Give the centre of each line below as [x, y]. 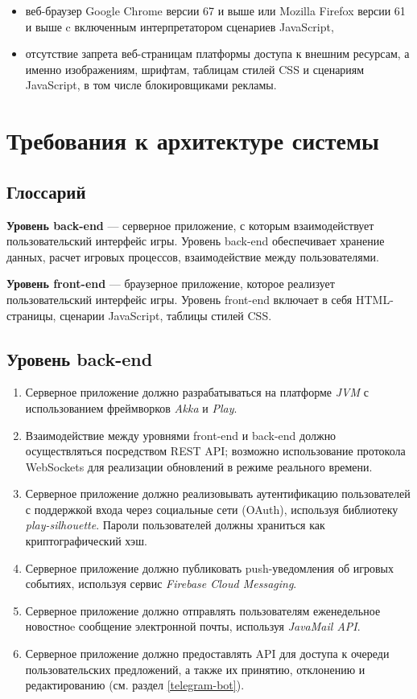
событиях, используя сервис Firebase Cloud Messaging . [161, 584]
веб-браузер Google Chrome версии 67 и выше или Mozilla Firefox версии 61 [215, 10]
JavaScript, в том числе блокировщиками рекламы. [151, 85]
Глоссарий [46, 191]
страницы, [31, 315]
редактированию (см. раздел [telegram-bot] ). [135, 685]
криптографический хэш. [86, 541]
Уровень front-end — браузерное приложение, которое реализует [171, 284]
